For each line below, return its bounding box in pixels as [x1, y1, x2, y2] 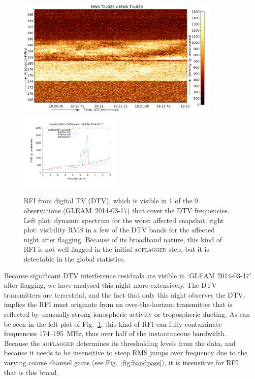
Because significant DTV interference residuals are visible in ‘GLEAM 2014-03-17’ [4, 270, 252, 280]
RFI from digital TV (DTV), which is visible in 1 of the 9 [24, 195, 198, 206]
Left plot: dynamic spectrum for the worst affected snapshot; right [24, 215, 224, 225]
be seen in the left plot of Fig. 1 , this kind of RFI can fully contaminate [4, 318, 222, 329]
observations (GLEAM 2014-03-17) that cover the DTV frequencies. [24, 205, 229, 216]
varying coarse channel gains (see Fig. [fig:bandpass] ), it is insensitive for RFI [4, 357, 239, 367]
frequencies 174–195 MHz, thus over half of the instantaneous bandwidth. [4, 328, 226, 339]
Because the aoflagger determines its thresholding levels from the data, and [4, 338, 236, 348]
